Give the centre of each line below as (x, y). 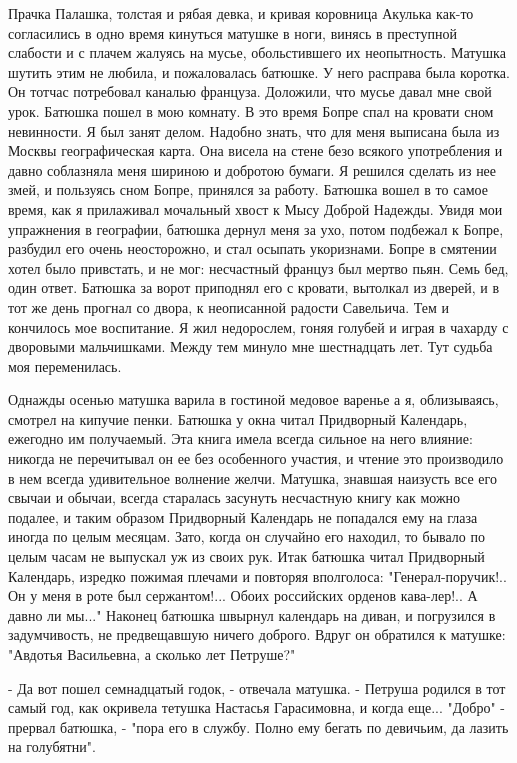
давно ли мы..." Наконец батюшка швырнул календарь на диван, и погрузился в (252, 614)
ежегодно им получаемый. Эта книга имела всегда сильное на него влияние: (240, 438)
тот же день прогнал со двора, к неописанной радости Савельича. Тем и (229, 306)
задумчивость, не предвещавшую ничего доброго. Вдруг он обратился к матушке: (257, 634)
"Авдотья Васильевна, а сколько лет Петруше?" (152, 654)
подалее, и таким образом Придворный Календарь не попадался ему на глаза (243, 516)
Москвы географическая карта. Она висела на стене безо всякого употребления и (255, 150)
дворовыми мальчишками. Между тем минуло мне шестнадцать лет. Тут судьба (250, 346)
